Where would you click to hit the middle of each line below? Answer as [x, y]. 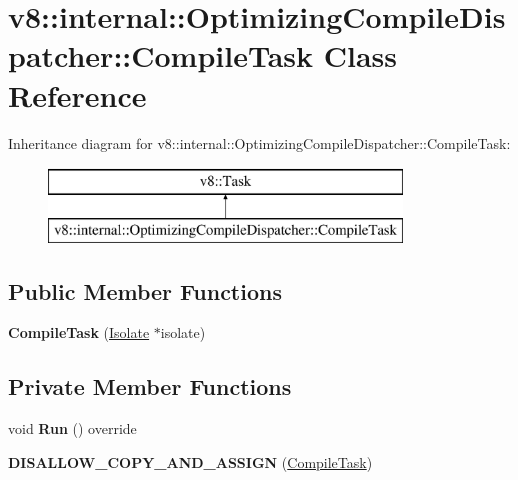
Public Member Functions [145, 290]
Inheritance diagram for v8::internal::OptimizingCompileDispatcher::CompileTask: [259, 142]
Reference [77, 94]
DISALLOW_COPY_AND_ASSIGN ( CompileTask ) [190, 461]
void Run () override [72, 428]
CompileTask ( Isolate [79, 332]
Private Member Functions [150, 386]
